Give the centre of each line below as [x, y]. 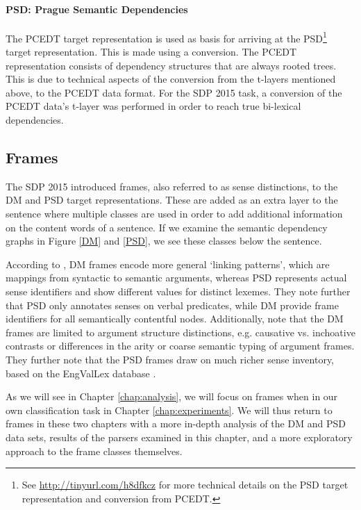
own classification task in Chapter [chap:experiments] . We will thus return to [169, 410]
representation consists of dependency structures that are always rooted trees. [171, 65]
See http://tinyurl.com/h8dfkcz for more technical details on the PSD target [185, 485]
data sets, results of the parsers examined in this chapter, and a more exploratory [179, 437]
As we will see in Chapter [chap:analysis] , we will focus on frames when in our [172, 396]
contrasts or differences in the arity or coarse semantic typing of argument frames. [180, 346]
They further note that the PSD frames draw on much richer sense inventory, [170, 359]
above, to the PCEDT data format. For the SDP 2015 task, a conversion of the [174, 92]
